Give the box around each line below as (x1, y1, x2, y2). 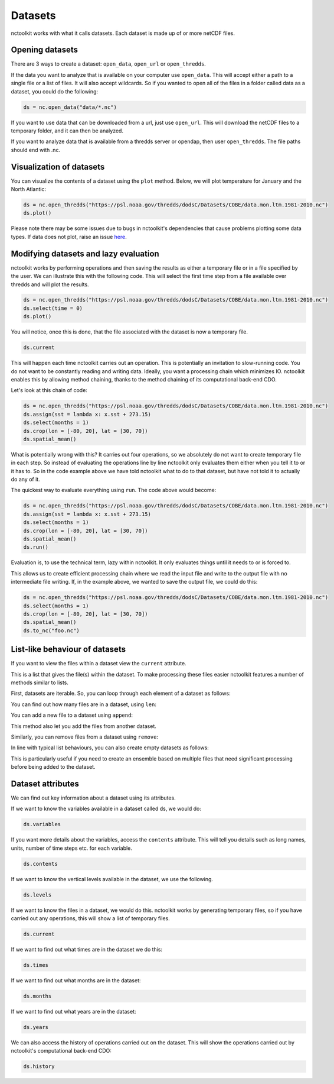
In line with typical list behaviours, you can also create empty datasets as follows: (11, 744, 209, 751)
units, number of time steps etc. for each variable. (11, 844, 133, 852)
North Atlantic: (11, 186, 47, 193)
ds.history (23, 1063, 55, 1070)
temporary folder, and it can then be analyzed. (11, 127, 124, 134)
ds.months (23, 993, 52, 999)
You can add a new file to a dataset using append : (11, 711, 133, 719)
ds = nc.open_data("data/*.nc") (23, 103, 117, 111)
